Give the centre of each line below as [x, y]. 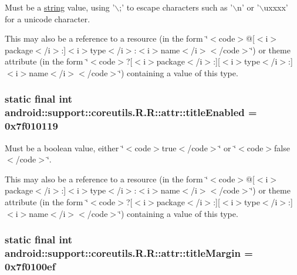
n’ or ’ [248, 7]
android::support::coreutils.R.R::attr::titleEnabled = [131, 112]
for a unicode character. [48, 18]
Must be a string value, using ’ [60, 7]
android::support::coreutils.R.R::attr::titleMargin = [129, 253]
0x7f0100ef [30, 266]
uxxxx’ [276, 7]
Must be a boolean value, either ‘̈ [64, 147]
